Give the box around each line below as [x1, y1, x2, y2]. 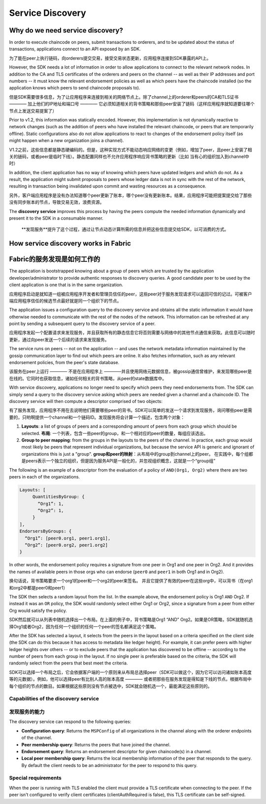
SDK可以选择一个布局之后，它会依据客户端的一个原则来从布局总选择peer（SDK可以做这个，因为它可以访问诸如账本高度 [9, 669, 252, 675]
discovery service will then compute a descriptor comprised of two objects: [9, 399, 163, 404]
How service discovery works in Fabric [9, 239, 132, 248]
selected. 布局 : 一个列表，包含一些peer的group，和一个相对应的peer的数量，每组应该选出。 [21, 430, 208, 436]
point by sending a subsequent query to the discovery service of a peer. [9, 321, 156, 327]
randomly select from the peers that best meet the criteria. [9, 660, 128, 666]
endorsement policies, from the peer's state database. [9, 360, 120, 365]
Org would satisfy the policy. [9, 607, 67, 614]
